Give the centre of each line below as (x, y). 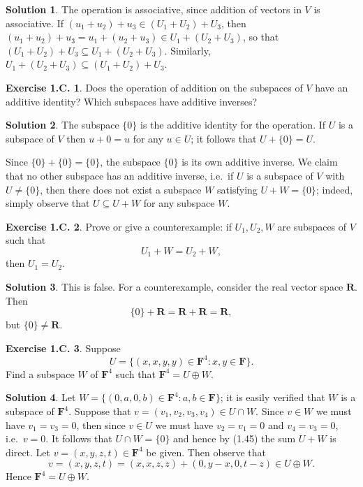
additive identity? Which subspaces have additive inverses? (132, 101)
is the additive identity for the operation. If (233, 125)
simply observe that (48, 203)
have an (332, 87)
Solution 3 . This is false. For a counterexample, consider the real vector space (175, 286)
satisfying (237, 189)
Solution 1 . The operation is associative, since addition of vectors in (154, 9)
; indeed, (335, 189)
